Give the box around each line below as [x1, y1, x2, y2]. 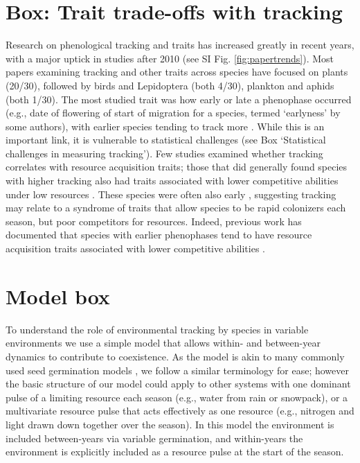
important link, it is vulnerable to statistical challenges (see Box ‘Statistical [6, 132, 326, 147]
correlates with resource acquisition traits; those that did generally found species [6, 159, 348, 174]
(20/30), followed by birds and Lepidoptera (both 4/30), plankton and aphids [6, 78, 334, 92]
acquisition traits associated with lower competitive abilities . [6, 241, 265, 256]
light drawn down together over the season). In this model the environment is [6, 417, 334, 431]
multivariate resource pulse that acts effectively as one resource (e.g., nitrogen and [6, 403, 354, 418]
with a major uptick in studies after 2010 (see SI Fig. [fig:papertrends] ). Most [6, 51, 334, 65]
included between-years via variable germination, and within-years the [6, 430, 303, 445]
